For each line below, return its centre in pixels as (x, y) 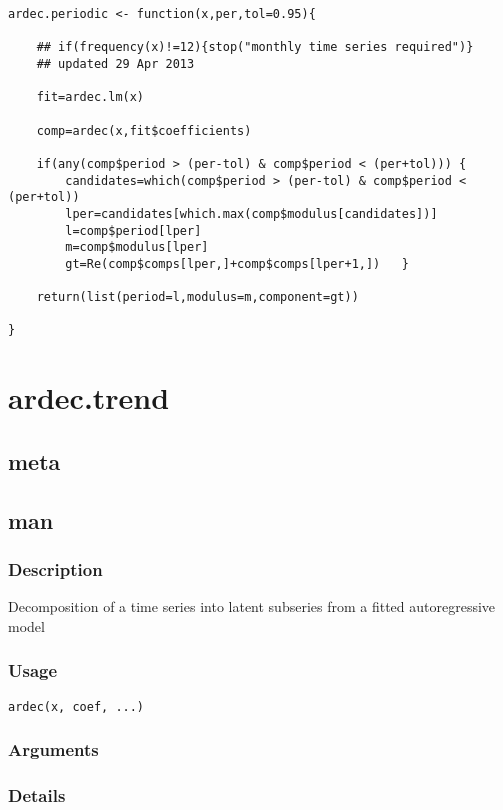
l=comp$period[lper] (133, 230)
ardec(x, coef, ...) (76, 706)
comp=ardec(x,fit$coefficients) (144, 130)
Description (55, 568)
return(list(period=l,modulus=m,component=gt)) (197, 297)
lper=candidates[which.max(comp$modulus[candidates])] (251, 213)
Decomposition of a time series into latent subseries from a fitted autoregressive (252, 606)
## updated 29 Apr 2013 (115, 63)
